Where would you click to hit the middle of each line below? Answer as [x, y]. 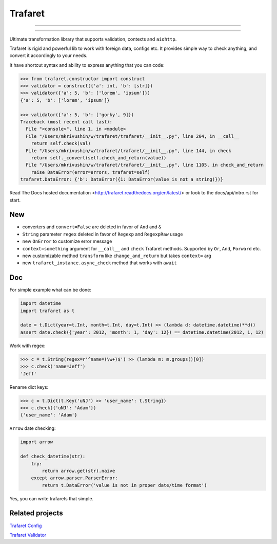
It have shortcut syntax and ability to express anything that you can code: [87, 65]
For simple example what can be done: [51, 290]
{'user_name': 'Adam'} [49, 415]
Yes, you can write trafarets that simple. [52, 498]
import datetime [41, 304]
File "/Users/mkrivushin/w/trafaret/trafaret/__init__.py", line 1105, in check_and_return [145, 165]
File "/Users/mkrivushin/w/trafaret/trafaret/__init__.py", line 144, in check [129, 151]
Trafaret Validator [28, 535]
